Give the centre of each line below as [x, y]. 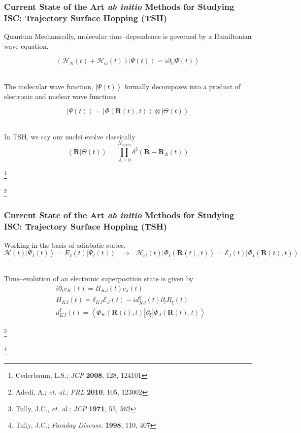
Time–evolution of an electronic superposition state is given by [99, 278]
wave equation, [26, 46]
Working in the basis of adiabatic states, [65, 245]
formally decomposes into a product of [183, 86]
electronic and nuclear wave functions [60, 96]
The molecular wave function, [49, 86]
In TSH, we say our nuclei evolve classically [70, 136]
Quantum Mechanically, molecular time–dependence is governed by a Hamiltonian [128, 36]
